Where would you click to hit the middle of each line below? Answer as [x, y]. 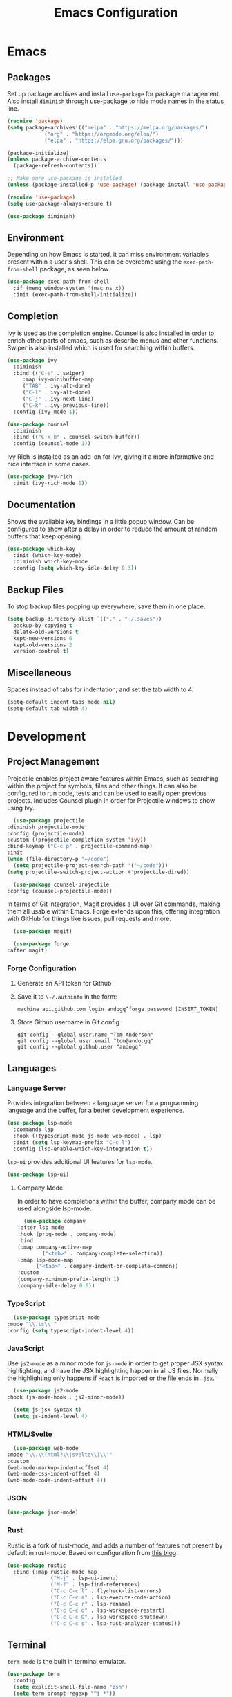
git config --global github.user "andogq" [79, 1047]
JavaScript [26, 1348]
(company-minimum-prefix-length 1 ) [68, 1279]
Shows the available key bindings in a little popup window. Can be [101, 521]
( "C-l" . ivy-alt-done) [57, 392]
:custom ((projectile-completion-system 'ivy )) [77, 840]
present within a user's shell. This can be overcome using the [94, 262]
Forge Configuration [42, 968]
